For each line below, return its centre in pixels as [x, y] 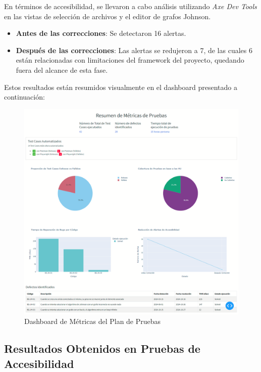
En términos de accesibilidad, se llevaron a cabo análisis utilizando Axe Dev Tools [130, 6]
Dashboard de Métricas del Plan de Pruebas [93, 321]
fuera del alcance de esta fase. [62, 69]
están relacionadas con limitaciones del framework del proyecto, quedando [130, 60]
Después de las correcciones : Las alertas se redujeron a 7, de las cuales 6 [134, 50]
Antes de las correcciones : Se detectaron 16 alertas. [101, 33]
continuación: [24, 97]
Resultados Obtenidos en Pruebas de [102, 348]
